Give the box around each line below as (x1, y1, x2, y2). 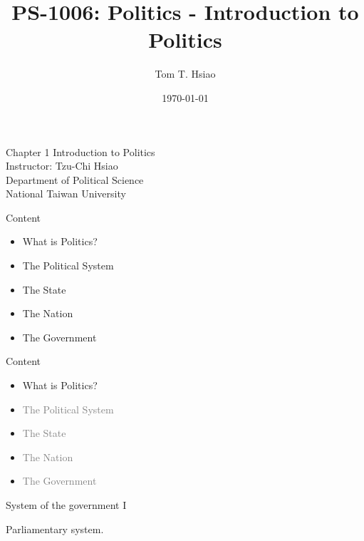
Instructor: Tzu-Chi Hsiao (6, 158, 118, 173)
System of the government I (6, 498, 127, 512)
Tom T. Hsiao (155, 66, 216, 81)
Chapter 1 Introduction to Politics (6, 144, 155, 159)
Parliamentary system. (6, 521, 104, 536)
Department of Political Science (6, 172, 144, 187)
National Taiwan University (6, 186, 126, 201)
